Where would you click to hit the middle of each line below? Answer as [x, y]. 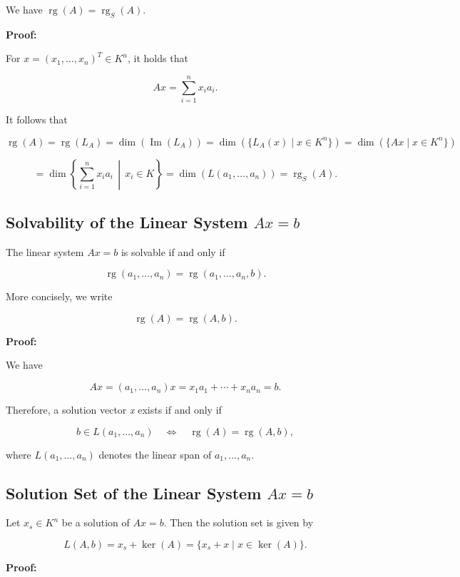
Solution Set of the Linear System [134, 492]
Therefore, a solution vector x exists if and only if [114, 410]
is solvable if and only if [173, 251]
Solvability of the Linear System [127, 221]
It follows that [37, 119]
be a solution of [96, 522]
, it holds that [158, 58]
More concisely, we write [59, 296]
